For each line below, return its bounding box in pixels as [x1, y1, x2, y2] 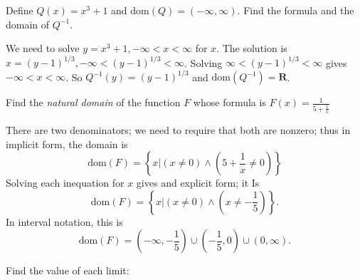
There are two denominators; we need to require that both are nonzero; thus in [6, 122, 351, 137]
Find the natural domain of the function [6, 95, 181, 110]
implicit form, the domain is [6, 136, 128, 151]
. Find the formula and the [237, 3, 354, 17]
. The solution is [216, 41, 287, 56]
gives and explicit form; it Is [136, 175, 260, 190]
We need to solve [6, 41, 80, 56]
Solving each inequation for [6, 175, 125, 190]
